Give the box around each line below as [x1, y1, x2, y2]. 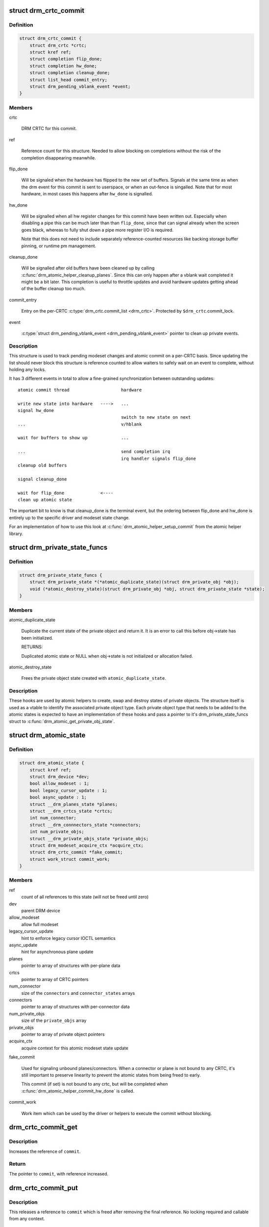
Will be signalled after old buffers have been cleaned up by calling [21, 265, 155, 271]
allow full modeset [21, 921, 58, 927]
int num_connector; [29, 815, 77, 821]
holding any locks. [9, 366, 46, 373]
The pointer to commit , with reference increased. [9, 1171, 109, 1176]
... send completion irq [18, 449, 171, 454]
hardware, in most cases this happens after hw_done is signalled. [21, 191, 153, 197]
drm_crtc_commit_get [9, 1123, 78, 1131]
